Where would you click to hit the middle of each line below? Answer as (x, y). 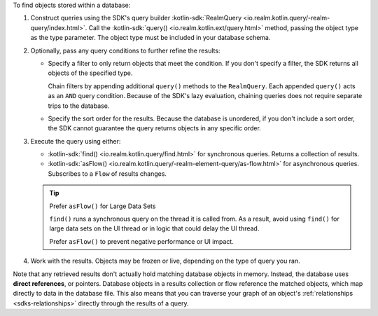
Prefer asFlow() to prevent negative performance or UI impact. (141, 241)
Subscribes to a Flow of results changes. (107, 173)
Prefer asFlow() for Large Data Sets (103, 206)
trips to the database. (79, 106)
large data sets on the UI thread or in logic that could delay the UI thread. (154, 228)
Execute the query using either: (76, 141)
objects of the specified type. (90, 73)
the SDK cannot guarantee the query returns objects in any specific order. (155, 128)
